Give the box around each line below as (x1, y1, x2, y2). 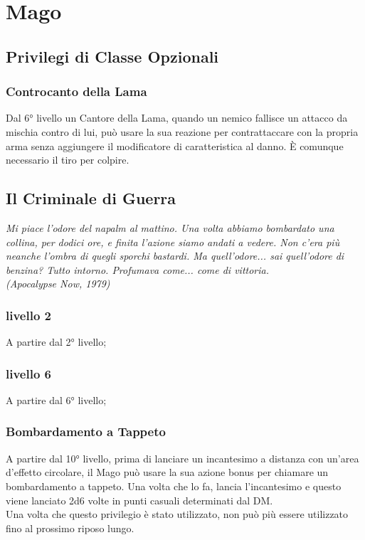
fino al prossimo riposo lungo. (6, 520, 134, 535)
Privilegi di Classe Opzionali (6, 45, 219, 67)
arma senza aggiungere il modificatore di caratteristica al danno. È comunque (6, 138, 344, 153)
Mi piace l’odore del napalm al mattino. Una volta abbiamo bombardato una (6, 220, 334, 235)
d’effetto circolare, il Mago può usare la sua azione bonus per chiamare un (6, 465, 329, 480)
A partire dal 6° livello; (6, 392, 107, 407)
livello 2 (6, 306, 51, 324)
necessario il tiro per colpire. (6, 152, 129, 167)
